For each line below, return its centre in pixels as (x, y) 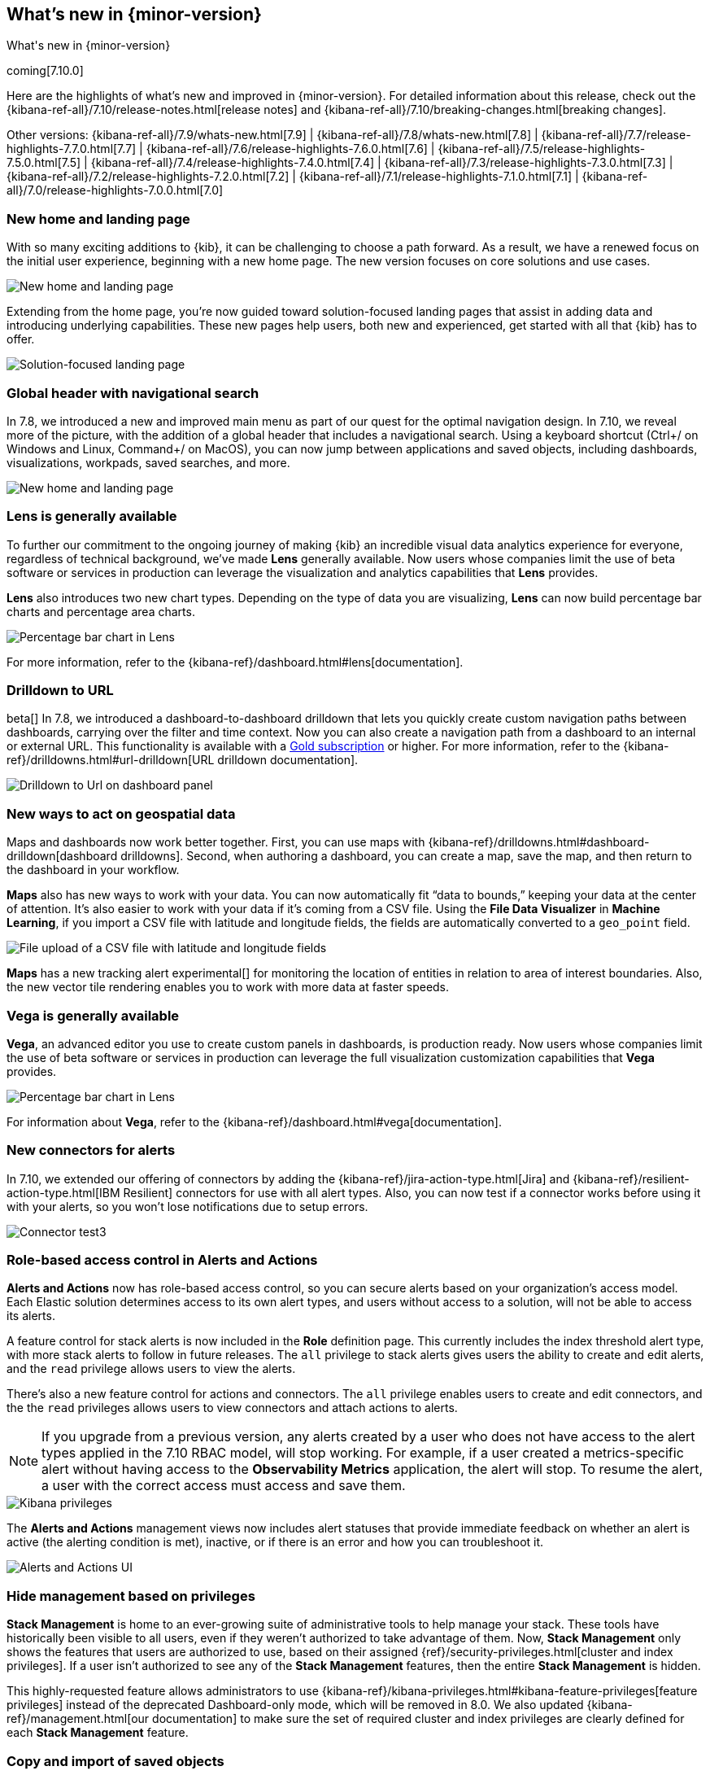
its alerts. (31, 1316)
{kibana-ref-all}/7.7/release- (616, 135)
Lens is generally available (92, 516)
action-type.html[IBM (63, 1192)
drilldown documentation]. (288, 760)
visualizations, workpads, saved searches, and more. (148, 462)
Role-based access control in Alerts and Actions (162, 1260)
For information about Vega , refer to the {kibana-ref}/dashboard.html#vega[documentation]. (254, 1121)
